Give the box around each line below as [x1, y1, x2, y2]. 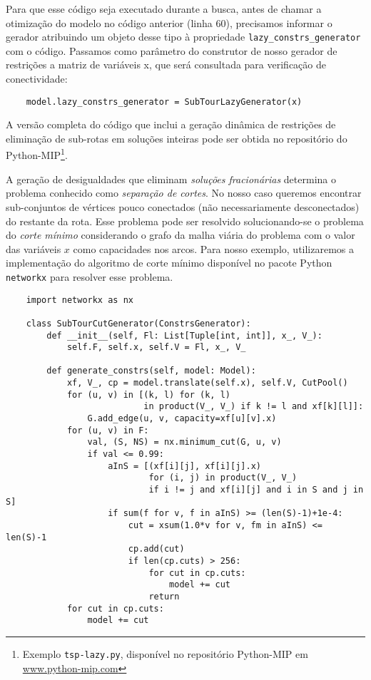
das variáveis [6, 241, 61, 256]
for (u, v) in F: [66, 425, 149, 436]
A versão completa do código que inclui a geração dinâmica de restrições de [6, 117, 336, 132]
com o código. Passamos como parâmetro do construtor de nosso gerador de [6, 43, 337, 58]
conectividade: [6, 71, 68, 86]
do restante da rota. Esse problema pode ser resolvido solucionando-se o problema [6, 213, 364, 228]
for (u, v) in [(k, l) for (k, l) [66, 389, 230, 400]
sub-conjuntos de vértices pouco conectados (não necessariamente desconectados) [6, 199, 360, 214]
